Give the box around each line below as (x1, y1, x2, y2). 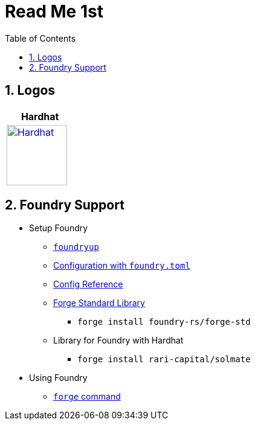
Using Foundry (29, 372, 88, 383)
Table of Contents (5, 33, 76, 43)
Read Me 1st (5, 1, 103, 22)
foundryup (53, 242, 99, 252)
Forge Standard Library (53, 298, 145, 308)
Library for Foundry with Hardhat (53, 335, 184, 346)
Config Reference (53, 279, 123, 290)
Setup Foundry (29, 223, 88, 234)
